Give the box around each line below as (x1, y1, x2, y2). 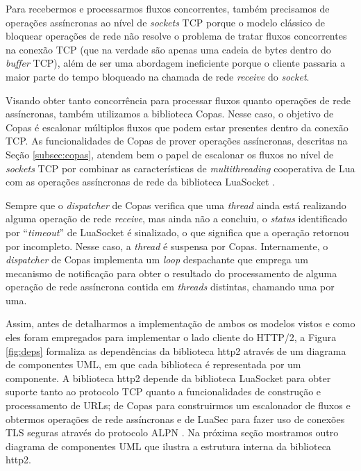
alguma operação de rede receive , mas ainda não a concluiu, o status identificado (6, 211, 347, 226)
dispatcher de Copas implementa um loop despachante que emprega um (6, 252, 308, 267)
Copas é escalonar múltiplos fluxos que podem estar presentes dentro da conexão (6, 119, 349, 134)
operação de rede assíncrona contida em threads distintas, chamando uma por (6, 279, 335, 294)
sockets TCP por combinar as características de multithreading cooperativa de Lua (6, 160, 355, 175)
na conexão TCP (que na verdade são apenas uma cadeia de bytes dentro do (6, 42, 331, 56)
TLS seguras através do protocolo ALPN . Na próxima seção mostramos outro (6, 425, 339, 440)
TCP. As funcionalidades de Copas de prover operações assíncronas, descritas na (6, 133, 348, 148)
